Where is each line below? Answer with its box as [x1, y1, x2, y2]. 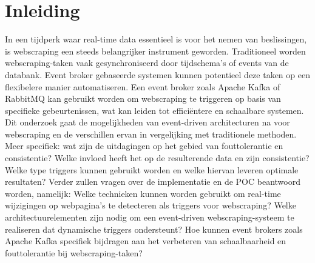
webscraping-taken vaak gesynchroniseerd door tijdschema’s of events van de [5, 56, 289, 69]
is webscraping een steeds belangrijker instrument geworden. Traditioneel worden [5, 44, 306, 57]
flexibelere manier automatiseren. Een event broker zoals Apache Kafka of [5, 80, 280, 93]
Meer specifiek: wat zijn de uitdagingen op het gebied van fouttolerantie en [5, 139, 283, 152]
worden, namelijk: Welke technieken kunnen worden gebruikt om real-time [5, 187, 281, 199]
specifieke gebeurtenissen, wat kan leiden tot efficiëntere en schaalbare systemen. [5, 104, 304, 116]
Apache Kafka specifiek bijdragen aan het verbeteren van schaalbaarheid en [5, 235, 286, 247]
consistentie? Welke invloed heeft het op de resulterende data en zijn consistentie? [5, 151, 310, 164]
